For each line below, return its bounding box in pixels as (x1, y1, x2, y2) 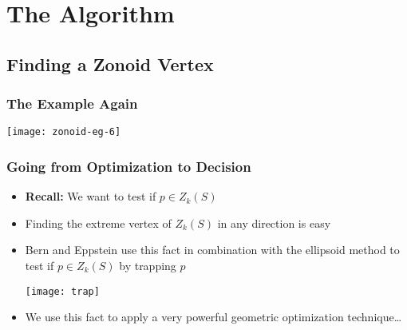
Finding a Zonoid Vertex (6, 51, 214, 76)
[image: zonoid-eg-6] (6, 126, 121, 138)
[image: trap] (25, 285, 100, 297)
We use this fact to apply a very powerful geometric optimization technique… (25, 308, 402, 325)
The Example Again (6, 93, 138, 113)
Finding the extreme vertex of (25, 214, 172, 231)
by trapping (119, 257, 176, 274)
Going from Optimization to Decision (6, 156, 251, 176)
